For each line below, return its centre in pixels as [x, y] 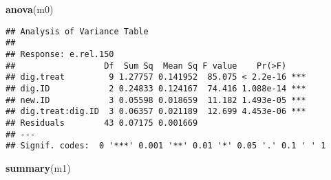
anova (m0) [30, 9]
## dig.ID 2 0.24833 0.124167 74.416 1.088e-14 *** [156, 88]
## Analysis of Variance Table [77, 31]
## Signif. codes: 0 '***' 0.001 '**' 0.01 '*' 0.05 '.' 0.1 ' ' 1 [166, 146]
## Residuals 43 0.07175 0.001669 [102, 123]
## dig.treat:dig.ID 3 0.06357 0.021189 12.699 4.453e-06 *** [156, 112]
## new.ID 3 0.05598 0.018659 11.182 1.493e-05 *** [156, 100]
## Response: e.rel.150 [60, 54]
